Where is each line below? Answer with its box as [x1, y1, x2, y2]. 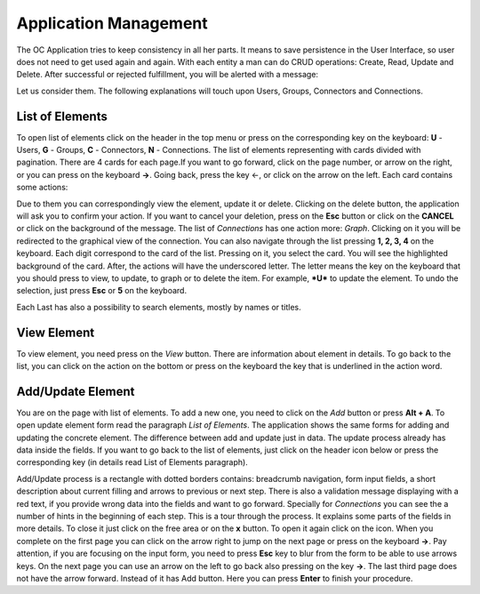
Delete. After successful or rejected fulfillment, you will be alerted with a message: [16, 69, 319, 80]
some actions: [16, 182, 68, 193]
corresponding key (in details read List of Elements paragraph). [16, 457, 248, 468]
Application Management [16, 13, 208, 33]
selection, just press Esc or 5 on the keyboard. [16, 285, 187, 296]
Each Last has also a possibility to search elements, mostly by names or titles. [16, 301, 301, 312]
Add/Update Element [16, 383, 135, 399]
